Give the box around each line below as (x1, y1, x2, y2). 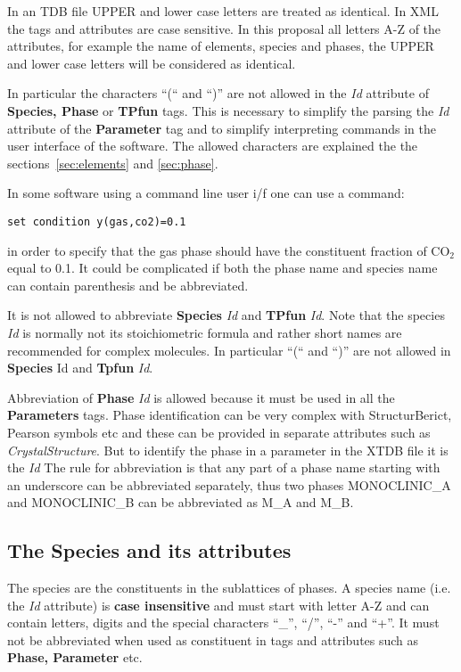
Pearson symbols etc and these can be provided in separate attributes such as (7, 422, 431, 441)
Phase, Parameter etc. (7, 648, 143, 667)
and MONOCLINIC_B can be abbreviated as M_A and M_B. (7, 493, 354, 512)
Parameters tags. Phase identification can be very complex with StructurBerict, (7, 406, 452, 424)
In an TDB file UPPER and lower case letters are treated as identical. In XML (7, 2, 439, 20)
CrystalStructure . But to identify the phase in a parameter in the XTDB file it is (7, 440, 449, 459)
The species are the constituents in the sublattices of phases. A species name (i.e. (7, 578, 451, 597)
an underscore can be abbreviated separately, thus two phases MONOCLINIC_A (7, 475, 451, 494)
